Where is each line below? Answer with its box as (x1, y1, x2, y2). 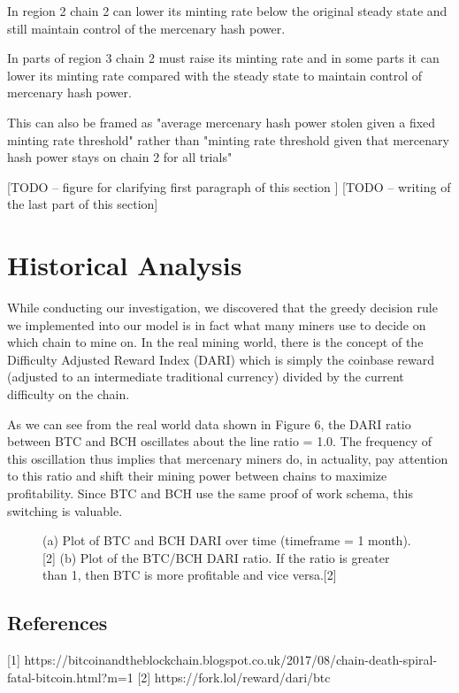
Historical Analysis (7, 247, 242, 283)
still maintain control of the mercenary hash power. (7, 19, 286, 37)
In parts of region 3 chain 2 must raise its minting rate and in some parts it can (7, 49, 440, 67)
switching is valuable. (7, 501, 123, 520)
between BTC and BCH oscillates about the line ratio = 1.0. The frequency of (7, 432, 432, 450)
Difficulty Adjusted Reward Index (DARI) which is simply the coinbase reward (7, 350, 435, 368)
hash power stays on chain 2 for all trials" (7, 148, 233, 166)
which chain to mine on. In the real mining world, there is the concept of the (7, 333, 424, 351)
